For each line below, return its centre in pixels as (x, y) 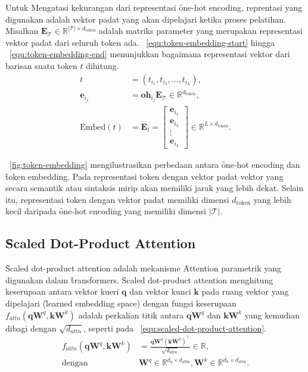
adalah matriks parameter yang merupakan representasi (201, 31)
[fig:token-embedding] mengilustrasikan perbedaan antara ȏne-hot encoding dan (155, 164)
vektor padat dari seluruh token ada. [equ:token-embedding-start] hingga (140, 42)
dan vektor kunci (160, 291)
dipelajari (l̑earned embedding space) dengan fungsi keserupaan (121, 303)
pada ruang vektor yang (245, 291)
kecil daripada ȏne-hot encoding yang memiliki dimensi (106, 211)
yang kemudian (272, 315)
